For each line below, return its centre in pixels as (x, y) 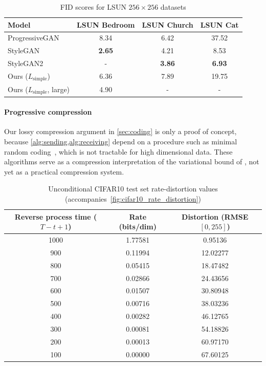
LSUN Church (168, 24)
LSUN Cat (219, 24)
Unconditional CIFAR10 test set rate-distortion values (133, 189)
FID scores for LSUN (93, 7)
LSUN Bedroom (106, 24)
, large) (59, 89)
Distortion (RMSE (215, 216)
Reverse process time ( (56, 216)
